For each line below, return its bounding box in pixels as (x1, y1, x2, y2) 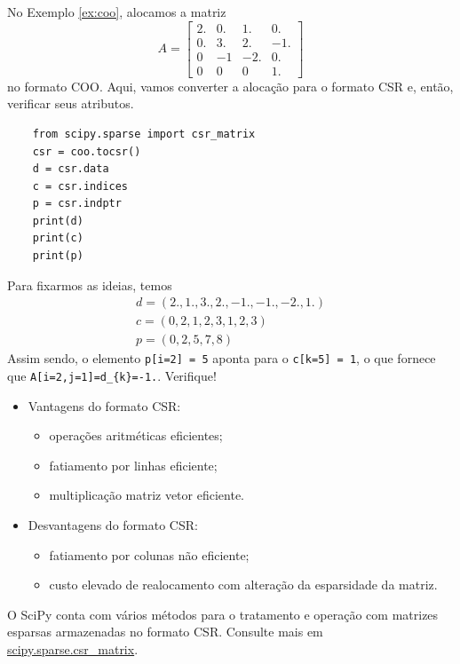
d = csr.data (32, 162, 109, 176)
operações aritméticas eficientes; (49, 426, 223, 445)
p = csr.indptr (32, 197, 122, 210)
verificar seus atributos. (7, 94, 134, 113)
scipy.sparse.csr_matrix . (7, 640, 139, 658)
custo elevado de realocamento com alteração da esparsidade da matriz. (49, 575, 438, 594)
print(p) (32, 249, 83, 263)
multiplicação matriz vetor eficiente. (49, 486, 244, 504)
